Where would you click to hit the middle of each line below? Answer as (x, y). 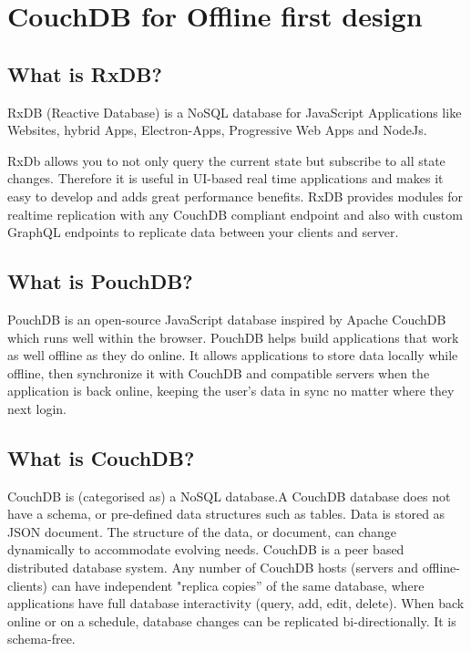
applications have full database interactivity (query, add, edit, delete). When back (236, 603)
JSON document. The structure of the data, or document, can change (202, 531)
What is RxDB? (85, 73)
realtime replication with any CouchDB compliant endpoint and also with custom (235, 214)
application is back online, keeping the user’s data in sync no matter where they (231, 391)
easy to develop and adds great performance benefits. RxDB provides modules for (235, 196)
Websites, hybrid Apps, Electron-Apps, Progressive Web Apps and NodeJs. (217, 130)
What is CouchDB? (101, 457)
